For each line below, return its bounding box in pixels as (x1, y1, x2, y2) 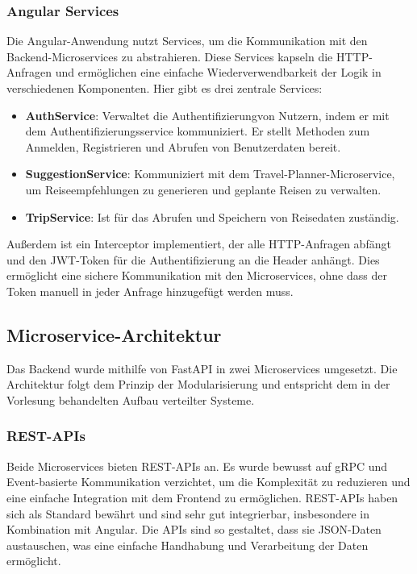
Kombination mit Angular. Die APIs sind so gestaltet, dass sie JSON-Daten (6, 521, 382, 538)
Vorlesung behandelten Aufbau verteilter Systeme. (6, 391, 255, 408)
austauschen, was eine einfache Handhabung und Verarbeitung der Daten (6, 536, 369, 553)
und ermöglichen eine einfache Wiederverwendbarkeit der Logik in (55, 64, 382, 81)
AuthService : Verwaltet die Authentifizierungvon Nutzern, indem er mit (25, 106, 390, 123)
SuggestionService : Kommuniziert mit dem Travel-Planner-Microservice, (25, 165, 395, 182)
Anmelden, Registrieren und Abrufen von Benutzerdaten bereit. (25, 138, 341, 155)
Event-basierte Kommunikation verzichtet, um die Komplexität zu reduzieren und (6, 473, 411, 490)
